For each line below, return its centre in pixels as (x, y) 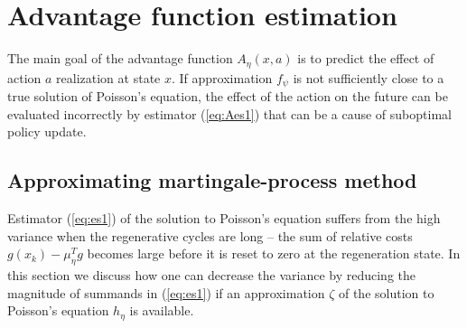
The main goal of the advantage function (120, 58)
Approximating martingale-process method (212, 180)
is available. (162, 310)
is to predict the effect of (366, 58)
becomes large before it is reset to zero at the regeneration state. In (274, 253)
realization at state (108, 77)
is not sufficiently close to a (369, 77)
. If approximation (222, 77)
